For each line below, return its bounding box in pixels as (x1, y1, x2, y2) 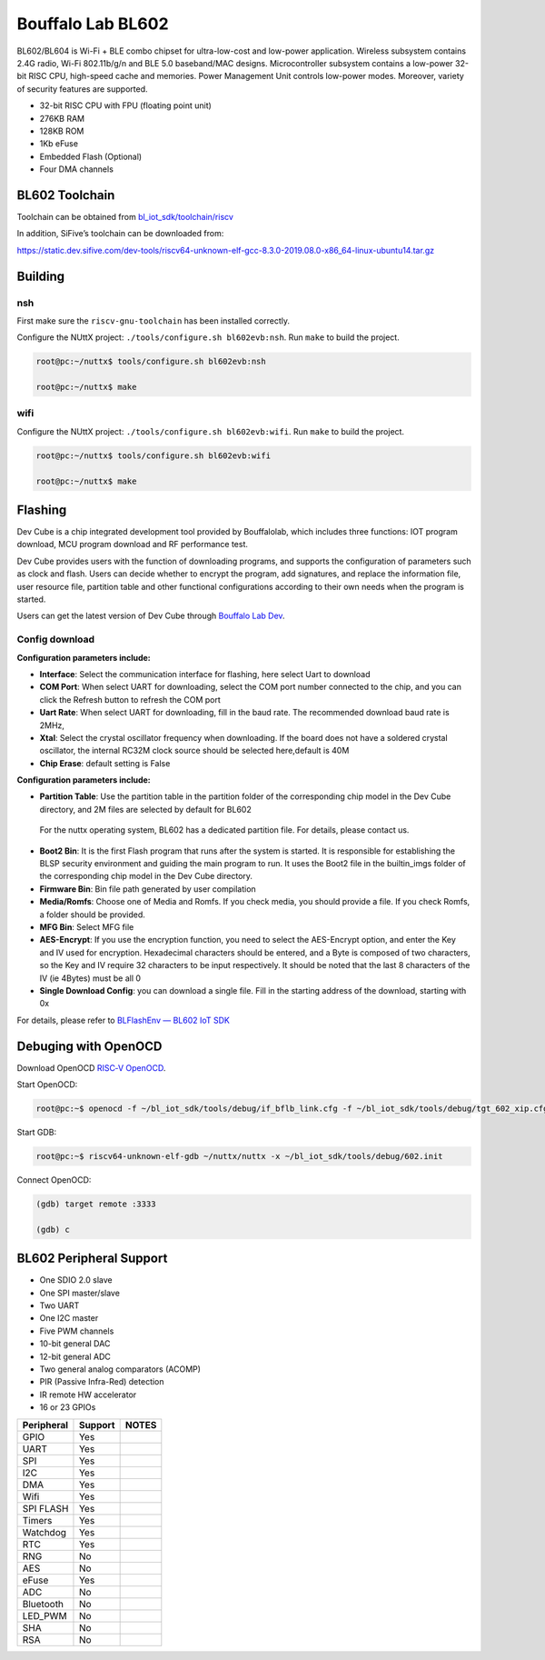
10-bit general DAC (39, 1338, 111, 1349)
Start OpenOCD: (16, 1079, 78, 1090)
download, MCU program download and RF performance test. (16, 539, 249, 550)
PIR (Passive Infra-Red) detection (39, 1376, 164, 1387)
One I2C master (39, 1313, 99, 1324)
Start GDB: (16, 1126, 57, 1137)
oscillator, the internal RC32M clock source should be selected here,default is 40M (39, 745, 350, 756)
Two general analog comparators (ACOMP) (39, 1364, 202, 1375)
